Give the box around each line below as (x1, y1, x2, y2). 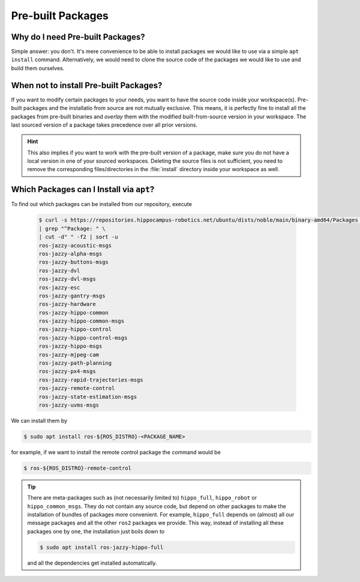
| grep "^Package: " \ (38, 225, 106, 232)
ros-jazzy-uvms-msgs (38, 401, 99, 408)
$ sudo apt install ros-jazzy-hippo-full (40, 544, 164, 551)
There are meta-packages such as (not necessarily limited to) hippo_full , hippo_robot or (27, 494, 257, 502)
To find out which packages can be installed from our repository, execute (11, 201, 192, 208)
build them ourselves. (11, 64, 65, 71)
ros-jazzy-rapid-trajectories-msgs (38, 376, 143, 383)
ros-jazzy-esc (38, 284, 80, 291)
